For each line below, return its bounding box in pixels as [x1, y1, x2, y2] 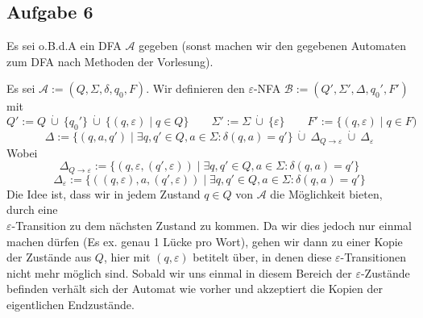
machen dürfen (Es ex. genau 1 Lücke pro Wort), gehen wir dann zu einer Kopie [6, 232, 403, 249]
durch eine [6, 201, 58, 218]
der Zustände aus [6, 249, 92, 266]
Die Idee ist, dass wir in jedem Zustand [6, 185, 201, 202]
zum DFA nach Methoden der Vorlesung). [6, 52, 214, 69]
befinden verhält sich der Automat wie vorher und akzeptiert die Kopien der [6, 280, 383, 297]
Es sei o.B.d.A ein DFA [6, 37, 122, 54]
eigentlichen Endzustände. [6, 295, 135, 312]
